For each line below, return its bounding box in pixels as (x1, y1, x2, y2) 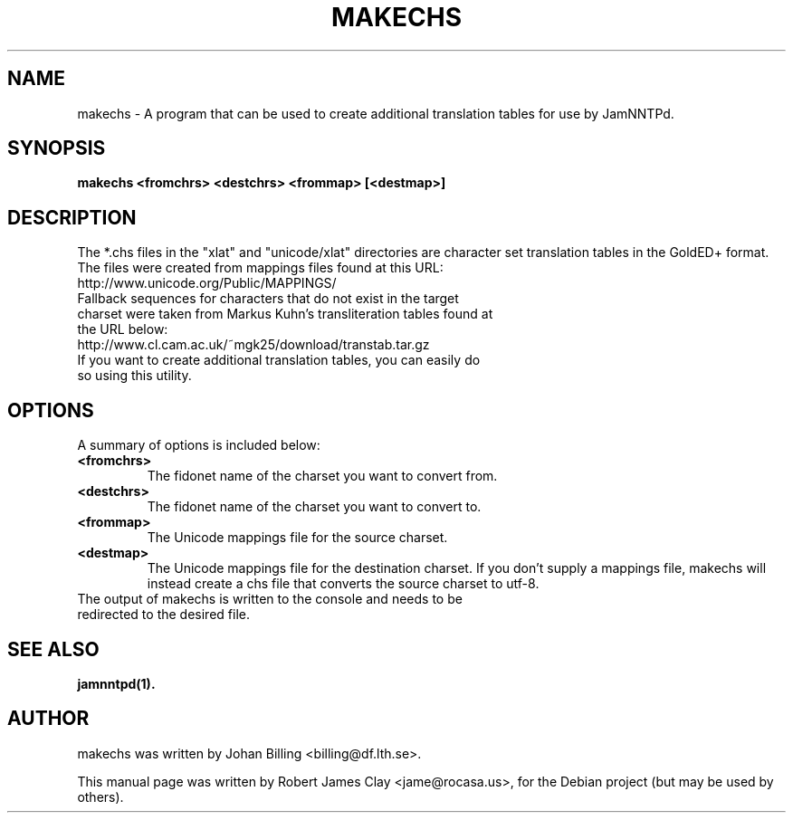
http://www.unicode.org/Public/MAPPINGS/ (77, 275, 337, 291)
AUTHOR (7, 707, 90, 730)
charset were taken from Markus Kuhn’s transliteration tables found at (77, 306, 493, 322)
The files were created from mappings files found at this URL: (77, 260, 444, 276)
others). (77, 788, 124, 805)
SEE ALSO (7, 637, 100, 661)
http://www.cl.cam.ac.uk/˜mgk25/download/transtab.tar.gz (77, 337, 430, 353)
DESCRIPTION (7, 205, 137, 229)
